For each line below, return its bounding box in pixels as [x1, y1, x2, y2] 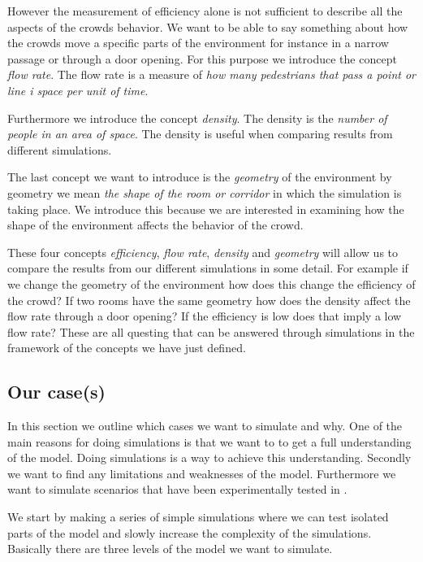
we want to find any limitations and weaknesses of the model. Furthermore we [7, 464, 396, 481]
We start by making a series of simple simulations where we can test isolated [7, 508, 389, 525]
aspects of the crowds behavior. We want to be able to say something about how [7, 18, 408, 35]
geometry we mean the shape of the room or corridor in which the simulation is [7, 184, 402, 201]
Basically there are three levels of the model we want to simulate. [7, 540, 333, 557]
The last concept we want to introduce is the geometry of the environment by [7, 168, 392, 185]
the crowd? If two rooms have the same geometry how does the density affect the [7, 291, 411, 308]
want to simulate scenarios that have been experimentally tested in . [7, 481, 347, 498]
